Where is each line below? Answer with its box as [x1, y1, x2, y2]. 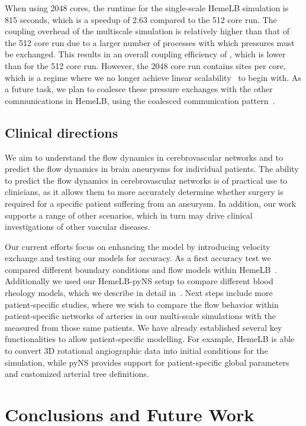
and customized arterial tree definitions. [5, 368, 149, 380]
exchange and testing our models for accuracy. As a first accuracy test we [5, 252, 271, 264]
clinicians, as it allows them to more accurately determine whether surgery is [5, 186, 284, 198]
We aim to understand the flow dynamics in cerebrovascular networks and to [5, 151, 283, 163]
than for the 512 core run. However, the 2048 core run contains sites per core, [5, 59, 286, 71]
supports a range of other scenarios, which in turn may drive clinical [5, 209, 253, 221]
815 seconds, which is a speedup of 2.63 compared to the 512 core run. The [5, 13, 277, 25]
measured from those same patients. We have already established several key [5, 321, 282, 333]
